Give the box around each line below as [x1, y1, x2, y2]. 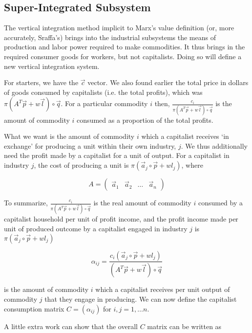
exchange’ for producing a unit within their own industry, [4, 140, 176, 151]
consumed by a [198, 198, 243, 208]
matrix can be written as [147, 321, 222, 331]
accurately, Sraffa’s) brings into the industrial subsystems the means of [4, 32, 216, 42]
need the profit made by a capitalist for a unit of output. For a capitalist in [4, 150, 230, 160]
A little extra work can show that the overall [4, 321, 138, 331]
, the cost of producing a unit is [34, 160, 129, 170]
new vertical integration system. [4, 61, 100, 71]
